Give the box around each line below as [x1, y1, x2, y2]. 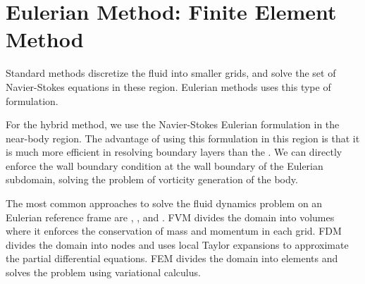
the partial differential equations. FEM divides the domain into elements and [6, 251, 338, 266]
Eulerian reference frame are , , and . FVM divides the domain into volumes [6, 209, 335, 224]
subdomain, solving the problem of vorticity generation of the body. [6, 172, 298, 187]
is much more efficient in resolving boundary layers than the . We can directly [6, 144, 342, 159]
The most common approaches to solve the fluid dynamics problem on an [6, 196, 323, 211]
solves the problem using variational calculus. [6, 265, 201, 280]
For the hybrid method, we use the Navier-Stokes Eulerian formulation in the [6, 117, 340, 132]
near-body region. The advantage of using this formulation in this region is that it [6, 130, 360, 145]
